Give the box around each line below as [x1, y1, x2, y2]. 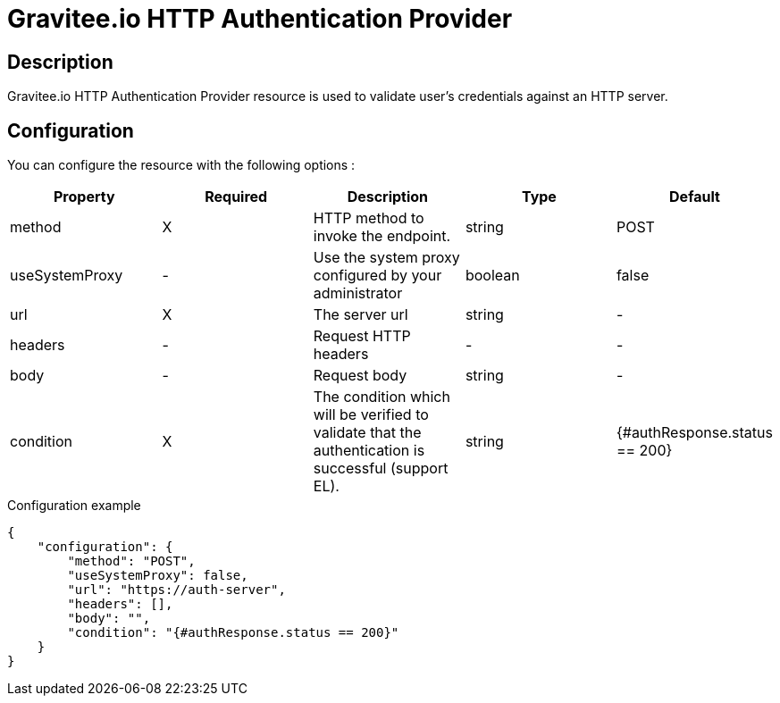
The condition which [313, 388, 450, 406]
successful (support [313, 459, 449, 478]
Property [53, 188, 115, 206]
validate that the [313, 423, 422, 442]
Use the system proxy [313, 248, 460, 267]
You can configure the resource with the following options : [7, 157, 356, 173]
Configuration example [7, 498, 141, 514]
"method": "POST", [67, 554, 196, 569]
